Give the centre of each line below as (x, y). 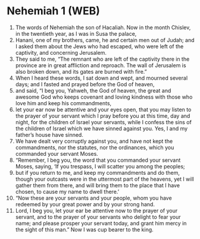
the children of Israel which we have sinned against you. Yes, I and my (101, 128)
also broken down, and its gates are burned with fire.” (81, 71)
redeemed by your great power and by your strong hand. (85, 204)
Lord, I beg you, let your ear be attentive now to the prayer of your (96, 210)
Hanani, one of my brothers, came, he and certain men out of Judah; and (105, 40)
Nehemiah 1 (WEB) (53, 11)
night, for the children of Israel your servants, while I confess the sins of (104, 122)
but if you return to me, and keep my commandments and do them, (98, 172)
